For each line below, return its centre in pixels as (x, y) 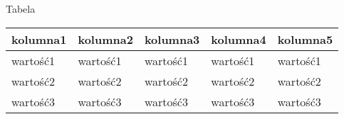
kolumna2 (105, 39)
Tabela (21, 8)
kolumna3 (172, 39)
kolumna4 (239, 39)
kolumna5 (305, 39)
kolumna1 (39, 39)
